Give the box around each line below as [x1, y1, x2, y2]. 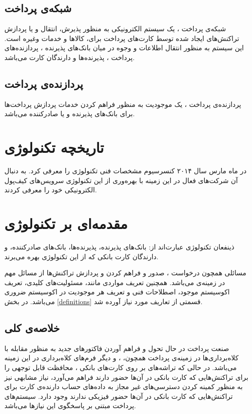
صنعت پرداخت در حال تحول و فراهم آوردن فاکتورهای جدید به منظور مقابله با [4, 343, 229, 353]
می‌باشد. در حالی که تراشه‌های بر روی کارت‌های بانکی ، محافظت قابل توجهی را [4, 362, 237, 372]
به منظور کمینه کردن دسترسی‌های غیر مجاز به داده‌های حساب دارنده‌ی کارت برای [4, 381, 243, 392]
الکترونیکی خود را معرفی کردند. [4, 185, 97, 195]
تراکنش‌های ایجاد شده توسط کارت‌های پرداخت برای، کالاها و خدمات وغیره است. [4, 33, 239, 43]
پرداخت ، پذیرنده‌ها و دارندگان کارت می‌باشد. [4, 52, 135, 62]
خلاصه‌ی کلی [4, 320, 60, 335]
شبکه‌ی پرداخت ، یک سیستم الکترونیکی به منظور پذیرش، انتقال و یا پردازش [4, 23, 226, 34]
